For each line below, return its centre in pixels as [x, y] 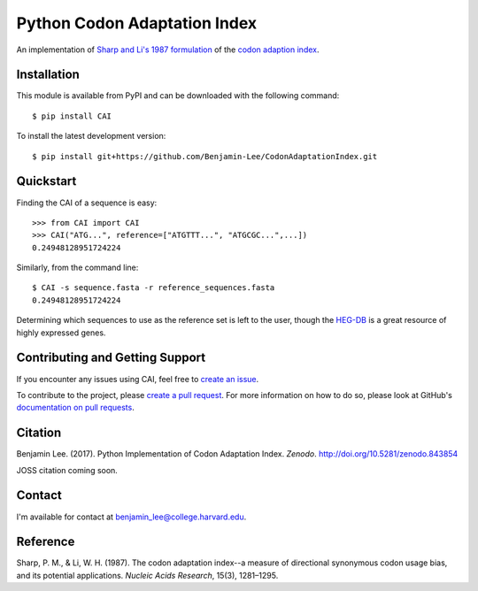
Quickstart [46, 181]
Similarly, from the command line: [77, 268]
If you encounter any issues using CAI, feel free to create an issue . [138, 379]
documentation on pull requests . [75, 408]
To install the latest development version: [91, 136]
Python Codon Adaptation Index [137, 23]
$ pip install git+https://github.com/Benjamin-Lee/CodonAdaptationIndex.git [205, 156]
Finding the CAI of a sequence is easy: [87, 203]
